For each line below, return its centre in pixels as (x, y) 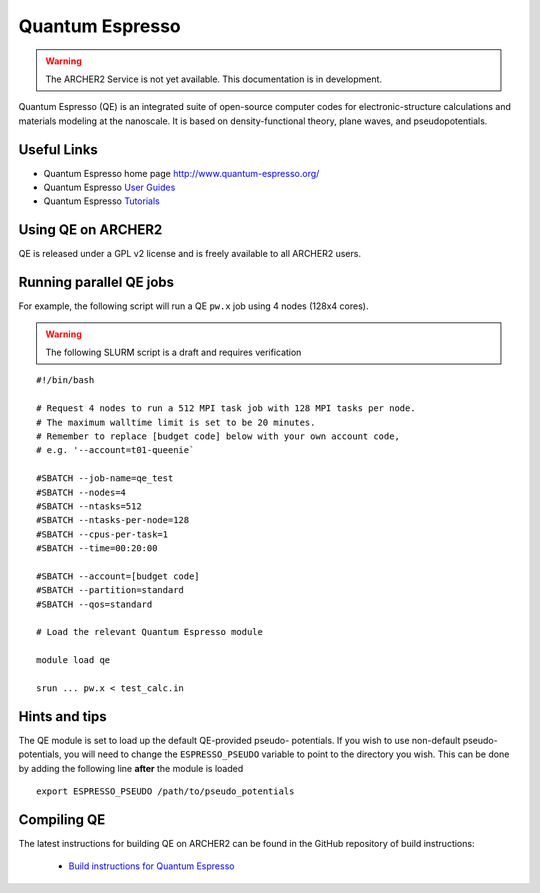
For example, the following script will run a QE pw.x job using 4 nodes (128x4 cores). (193, 306)
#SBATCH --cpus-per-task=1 (102, 534)
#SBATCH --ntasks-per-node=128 (113, 520)
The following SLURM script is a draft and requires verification (173, 352)
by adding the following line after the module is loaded (131, 768)
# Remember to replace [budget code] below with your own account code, (218, 436)
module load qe (73, 660)
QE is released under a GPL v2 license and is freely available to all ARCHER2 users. (190, 254)
